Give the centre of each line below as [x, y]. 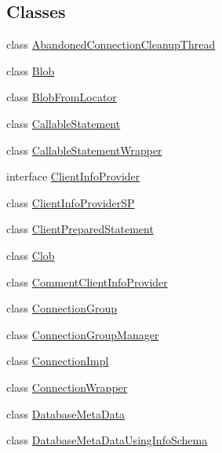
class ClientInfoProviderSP [71, 202]
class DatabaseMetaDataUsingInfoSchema [107, 440]
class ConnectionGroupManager [83, 334]
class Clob [31, 255]
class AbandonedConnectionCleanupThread [111, 44]
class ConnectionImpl [58, 361]
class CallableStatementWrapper [84, 150]
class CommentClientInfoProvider [87, 281]
